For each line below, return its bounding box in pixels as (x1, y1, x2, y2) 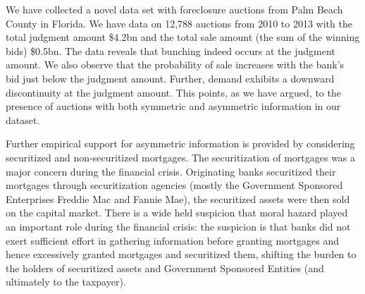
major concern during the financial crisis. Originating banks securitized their (6, 164, 336, 178)
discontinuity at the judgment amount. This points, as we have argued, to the (6, 85, 341, 99)
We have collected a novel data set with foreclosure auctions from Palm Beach (6, 2, 343, 16)
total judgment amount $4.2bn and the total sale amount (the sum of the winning (6, 30, 360, 44)
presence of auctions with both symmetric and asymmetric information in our (6, 99, 341, 114)
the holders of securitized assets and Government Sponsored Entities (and (6, 260, 324, 275)
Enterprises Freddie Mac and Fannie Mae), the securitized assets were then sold (6, 191, 350, 206)
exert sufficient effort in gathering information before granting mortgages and (6, 233, 339, 247)
